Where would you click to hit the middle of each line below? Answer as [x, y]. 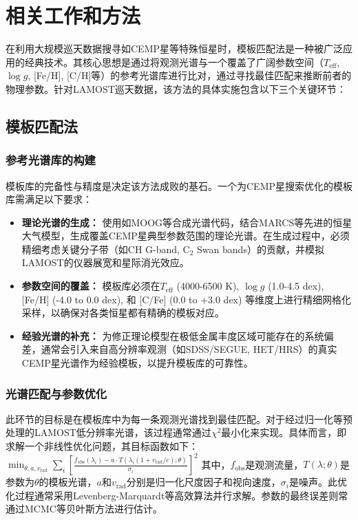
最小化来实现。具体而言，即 [284, 432]
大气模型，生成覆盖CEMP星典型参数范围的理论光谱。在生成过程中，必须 [186, 236]
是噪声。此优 [318, 482]
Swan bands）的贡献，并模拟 [261, 249]
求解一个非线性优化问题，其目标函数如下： [102, 446]
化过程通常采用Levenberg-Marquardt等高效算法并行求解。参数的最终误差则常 [177, 495]
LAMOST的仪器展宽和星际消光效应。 [105, 262]
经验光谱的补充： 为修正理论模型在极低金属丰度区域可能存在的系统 [173, 335]
